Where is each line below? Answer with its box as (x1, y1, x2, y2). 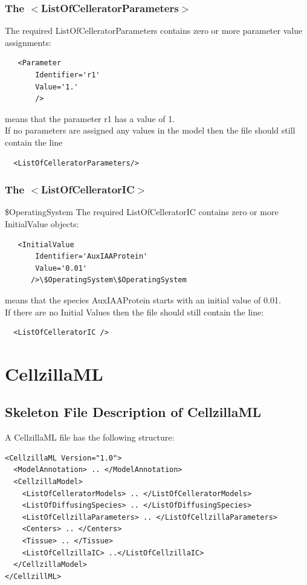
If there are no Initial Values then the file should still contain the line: (5, 305, 264, 318)
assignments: (5, 36, 51, 48)
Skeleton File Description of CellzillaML (5, 402, 261, 421)
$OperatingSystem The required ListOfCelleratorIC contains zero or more (5, 205, 279, 218)
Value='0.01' (35, 263, 88, 273)
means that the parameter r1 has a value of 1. (5, 112, 175, 124)
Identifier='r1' (35, 71, 100, 79)
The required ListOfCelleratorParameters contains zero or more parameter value (5, 24, 303, 37)
